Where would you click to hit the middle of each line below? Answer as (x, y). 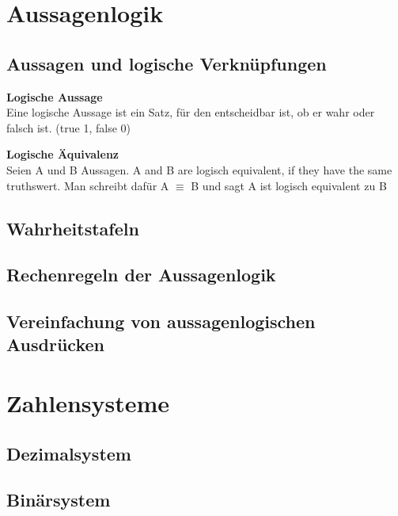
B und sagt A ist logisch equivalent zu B (289, 185)
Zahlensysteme (88, 403)
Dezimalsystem (69, 453)
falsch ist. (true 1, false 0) (68, 127)
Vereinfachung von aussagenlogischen (161, 321)
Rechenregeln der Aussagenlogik (141, 275)
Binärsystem (59, 500)
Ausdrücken (55, 344)
